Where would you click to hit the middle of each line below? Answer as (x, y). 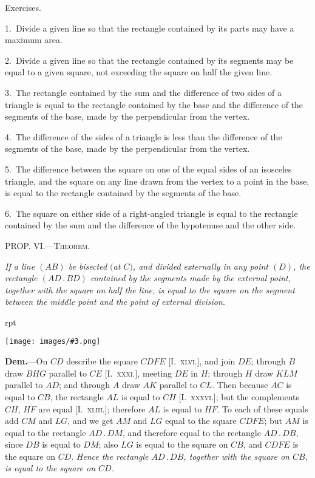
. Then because (240, 385)
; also (108, 444)
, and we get (90, 421)
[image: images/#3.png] (53, 342)
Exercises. (23, 7)
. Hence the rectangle (110, 456)
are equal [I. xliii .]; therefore (92, 408)
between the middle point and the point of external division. (115, 302)
